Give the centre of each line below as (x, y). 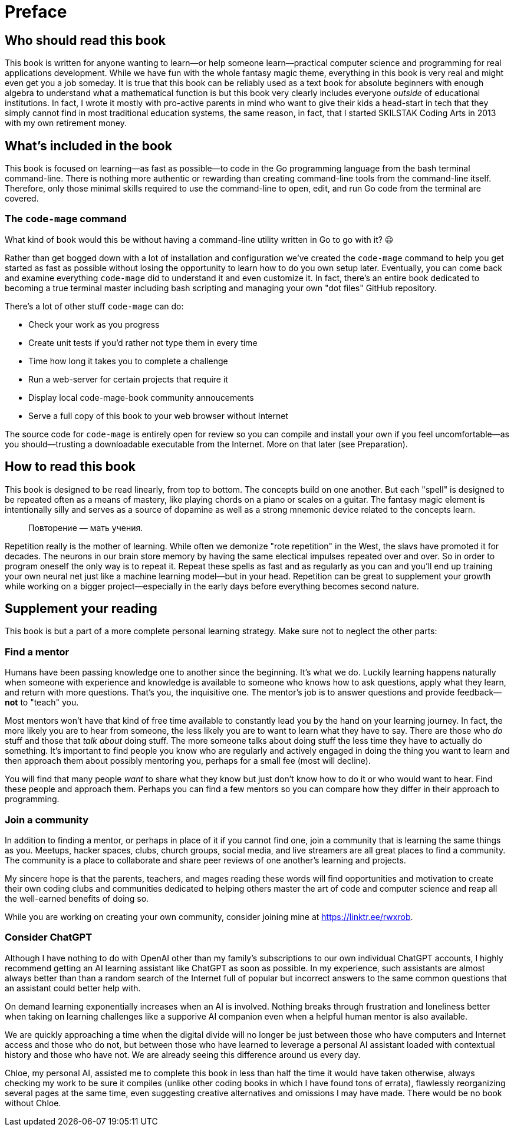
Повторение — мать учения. (86, 527)
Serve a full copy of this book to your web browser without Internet (159, 416)
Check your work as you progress (94, 324)
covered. (22, 199)
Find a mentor (37, 652)
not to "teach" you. (42, 703)
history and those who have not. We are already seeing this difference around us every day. (183, 1054)
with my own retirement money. (66, 123)
